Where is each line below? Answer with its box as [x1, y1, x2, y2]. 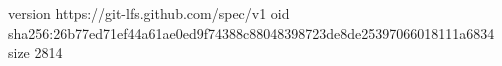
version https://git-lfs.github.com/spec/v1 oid [8, 3, 290, 23]
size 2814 [8, 42, 63, 63]
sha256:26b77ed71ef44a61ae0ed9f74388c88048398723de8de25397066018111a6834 [8, 22, 495, 43]
